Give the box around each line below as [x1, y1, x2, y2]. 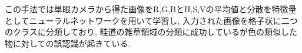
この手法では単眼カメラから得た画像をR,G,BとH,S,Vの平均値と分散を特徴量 [5, 3, 297, 15]
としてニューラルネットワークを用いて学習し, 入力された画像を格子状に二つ [5, 14, 298, 26]
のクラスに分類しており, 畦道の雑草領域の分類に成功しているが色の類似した [5, 26, 298, 38]
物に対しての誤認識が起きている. [5, 37, 131, 49]
